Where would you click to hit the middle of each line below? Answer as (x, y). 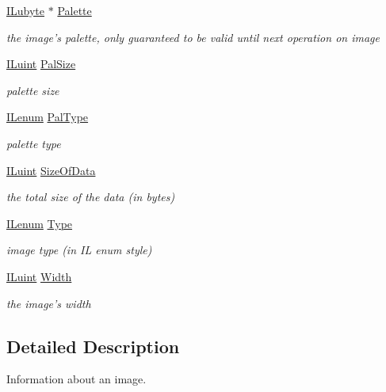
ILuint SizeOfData (51, 170)
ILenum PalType (48, 117)
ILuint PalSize (41, 64)
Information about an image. (76, 379)
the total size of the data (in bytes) (91, 197)
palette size (33, 90)
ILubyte (26, 10)
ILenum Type (40, 223)
